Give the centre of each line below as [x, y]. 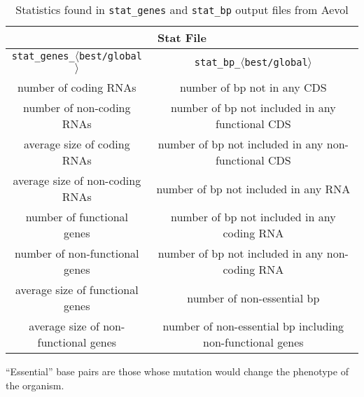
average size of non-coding [77, 180]
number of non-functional [77, 253]
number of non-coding [77, 107]
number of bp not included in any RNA [253, 188]
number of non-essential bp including [253, 326]
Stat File [182, 37]
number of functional [77, 217]
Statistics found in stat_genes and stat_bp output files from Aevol [182, 9]
